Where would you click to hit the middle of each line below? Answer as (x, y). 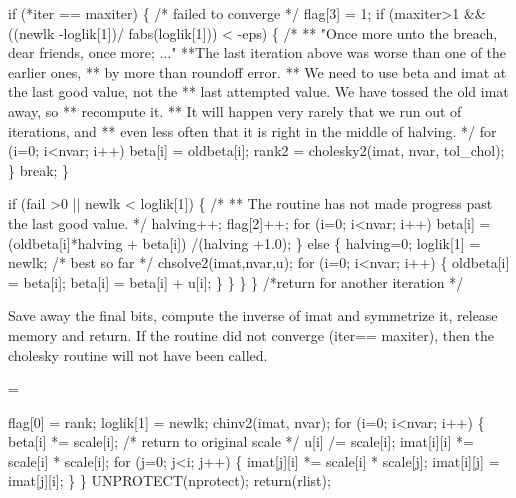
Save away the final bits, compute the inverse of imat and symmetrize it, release (253, 315)
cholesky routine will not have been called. (138, 354)
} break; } (39, 169)
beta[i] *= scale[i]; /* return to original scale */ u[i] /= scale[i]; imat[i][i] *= (241, 441)
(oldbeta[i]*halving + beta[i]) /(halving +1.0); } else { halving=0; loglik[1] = (244, 242)
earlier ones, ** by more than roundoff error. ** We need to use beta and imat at (257, 71)
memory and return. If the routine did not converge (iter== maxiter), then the (251, 334)
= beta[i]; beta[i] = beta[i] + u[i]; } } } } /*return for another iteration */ (236, 281)
